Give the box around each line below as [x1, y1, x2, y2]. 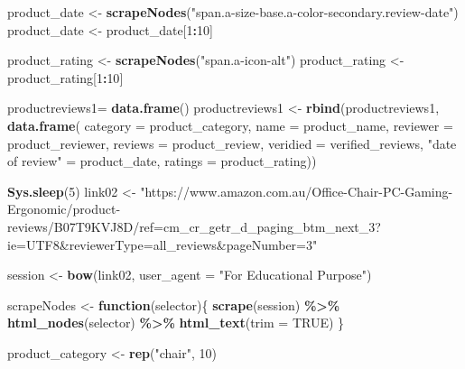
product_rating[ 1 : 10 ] [7, 68, 124, 87]
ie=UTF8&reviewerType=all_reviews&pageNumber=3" [7, 235, 318, 254]
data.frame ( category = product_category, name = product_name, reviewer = [7, 115, 453, 134]
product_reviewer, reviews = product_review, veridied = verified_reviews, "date [7, 134, 457, 152]
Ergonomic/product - [7, 199, 121, 218]
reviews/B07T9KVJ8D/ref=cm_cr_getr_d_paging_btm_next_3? [7, 217, 381, 235]
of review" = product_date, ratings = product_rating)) [7, 152, 317, 171]
